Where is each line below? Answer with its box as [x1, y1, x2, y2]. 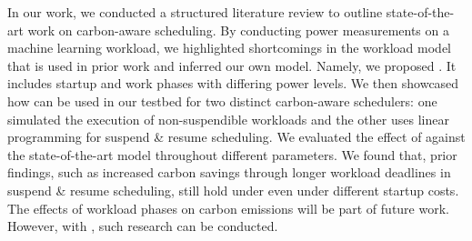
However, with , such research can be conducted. [7, 216, 278, 236]
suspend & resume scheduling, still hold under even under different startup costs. [7, 180, 459, 199]
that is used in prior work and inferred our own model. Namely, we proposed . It [7, 55, 457, 75]
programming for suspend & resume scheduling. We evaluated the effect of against [7, 127, 466, 146]
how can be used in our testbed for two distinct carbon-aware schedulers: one [7, 91, 437, 110]
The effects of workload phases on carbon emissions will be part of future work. [7, 198, 449, 217]
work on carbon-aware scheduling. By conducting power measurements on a [27, 20, 449, 39]
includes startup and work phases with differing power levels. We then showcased [7, 74, 459, 93]
